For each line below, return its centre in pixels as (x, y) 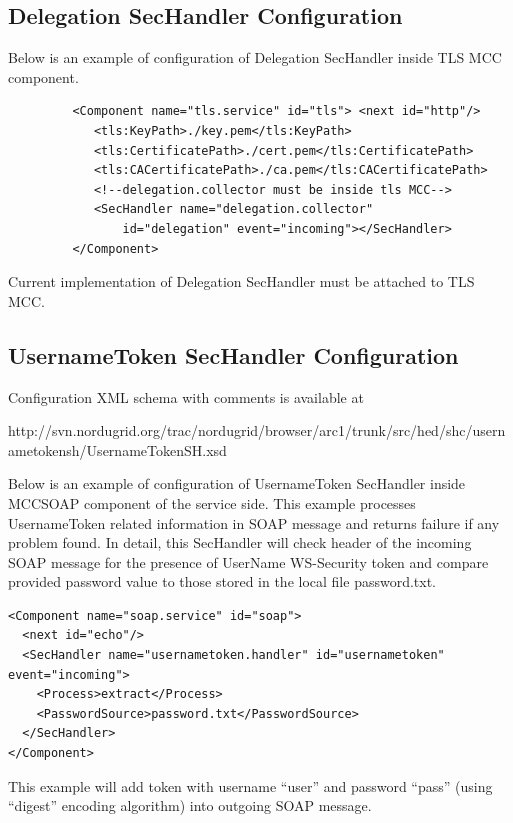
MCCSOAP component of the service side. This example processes (212, 502)
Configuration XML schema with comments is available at (186, 396)
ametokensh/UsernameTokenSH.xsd (117, 449)
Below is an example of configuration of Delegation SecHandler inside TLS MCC (255, 57)
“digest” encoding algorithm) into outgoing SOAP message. (190, 805)
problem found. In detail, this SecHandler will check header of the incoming (240, 542)
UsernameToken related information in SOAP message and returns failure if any (254, 522)
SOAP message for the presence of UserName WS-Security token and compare (248, 561)
